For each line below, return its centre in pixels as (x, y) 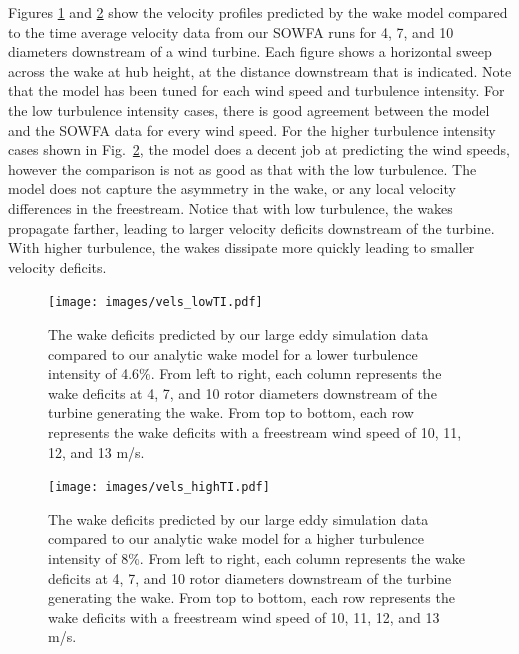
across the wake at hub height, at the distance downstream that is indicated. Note (260, 70)
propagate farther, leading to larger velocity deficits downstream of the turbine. (251, 227)
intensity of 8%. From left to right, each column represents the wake (257, 557)
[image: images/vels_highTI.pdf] (159, 487)
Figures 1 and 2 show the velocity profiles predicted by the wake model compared (258, 12)
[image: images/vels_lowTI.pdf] (155, 302)
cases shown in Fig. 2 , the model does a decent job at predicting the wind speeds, (259, 149)
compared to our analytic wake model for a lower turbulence (233, 353)
